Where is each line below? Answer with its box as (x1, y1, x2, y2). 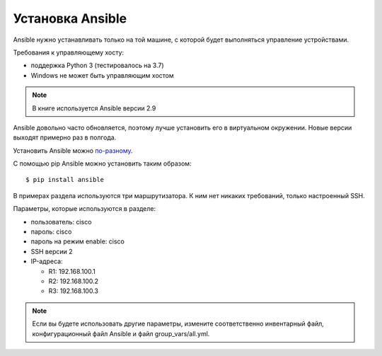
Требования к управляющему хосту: (13, 48, 124, 57)
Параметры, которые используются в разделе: (13, 205, 156, 213)
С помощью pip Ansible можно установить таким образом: (13, 159, 192, 168)
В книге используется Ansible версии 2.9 (32, 103, 156, 113)
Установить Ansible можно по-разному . (13, 146, 134, 155)
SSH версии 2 (30, 247, 73, 255)
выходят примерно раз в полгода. (13, 133, 117, 142)
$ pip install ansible (25, 176, 105, 184)
